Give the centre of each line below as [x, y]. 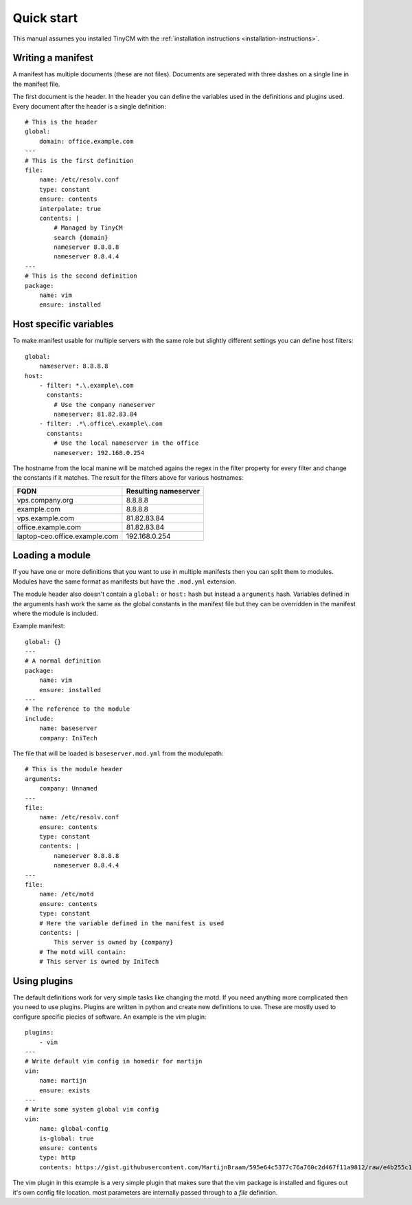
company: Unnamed [68, 788]
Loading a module [52, 556]
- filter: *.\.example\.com [86, 385]
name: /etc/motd [66, 894]
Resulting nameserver [163, 491]
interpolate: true [70, 209]
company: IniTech [68, 738]
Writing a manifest [53, 58]
